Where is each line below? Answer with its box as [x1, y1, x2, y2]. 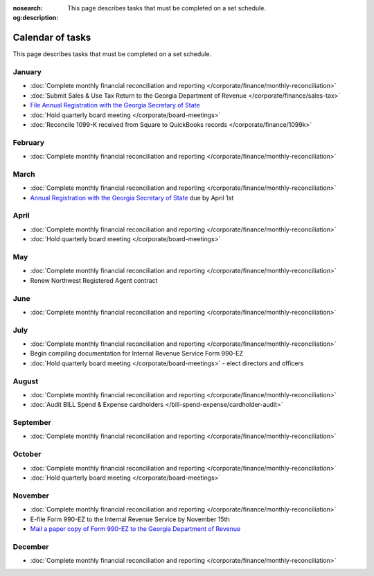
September [12, 418, 51, 428]
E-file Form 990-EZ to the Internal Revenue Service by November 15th [30, 515, 230, 523]
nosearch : [12, 4, 43, 12]
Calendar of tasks [12, 32, 91, 44]
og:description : [12, 14, 59, 22]
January [12, 67, 42, 77]
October [12, 449, 42, 459]
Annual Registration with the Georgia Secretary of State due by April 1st [30, 193, 234, 202]
